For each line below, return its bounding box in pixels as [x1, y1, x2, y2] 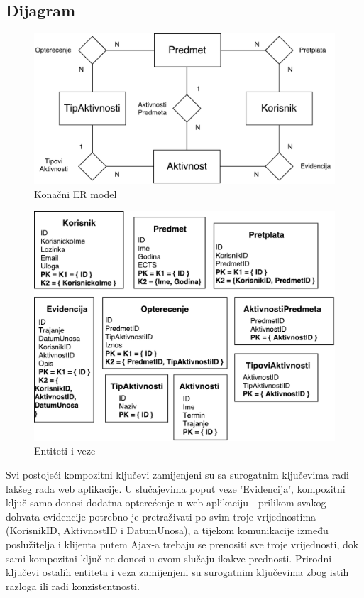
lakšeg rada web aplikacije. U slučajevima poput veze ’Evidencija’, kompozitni [6, 481, 346, 496]
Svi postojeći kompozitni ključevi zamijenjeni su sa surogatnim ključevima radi [6, 467, 349, 482]
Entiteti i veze [34, 443, 96, 458]
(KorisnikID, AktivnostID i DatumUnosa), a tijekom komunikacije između [6, 523, 329, 538]
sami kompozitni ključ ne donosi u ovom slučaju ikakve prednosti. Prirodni [6, 550, 332, 565]
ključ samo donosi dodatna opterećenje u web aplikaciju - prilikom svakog [6, 495, 326, 510]
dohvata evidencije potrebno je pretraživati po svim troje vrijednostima [6, 509, 316, 523]
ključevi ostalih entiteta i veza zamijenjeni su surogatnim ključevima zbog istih [6, 565, 349, 580]
